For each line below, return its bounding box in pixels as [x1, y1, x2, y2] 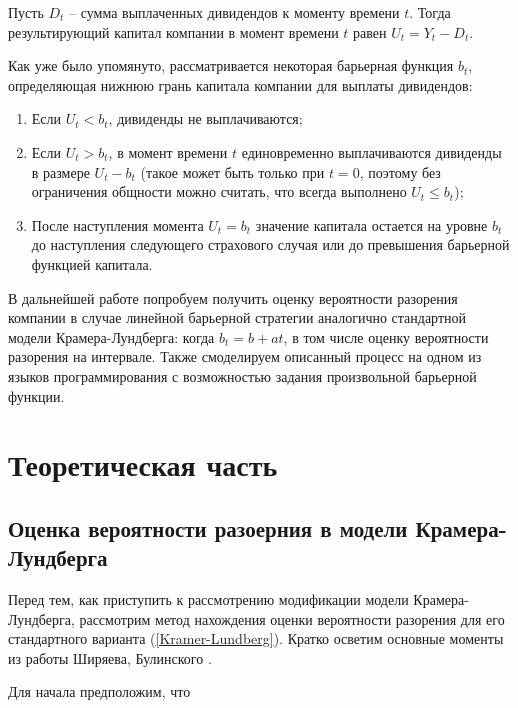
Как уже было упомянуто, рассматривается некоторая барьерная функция [8, 55, 454, 76]
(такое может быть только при [140, 161, 325, 182]
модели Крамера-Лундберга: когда [8, 326, 215, 347]
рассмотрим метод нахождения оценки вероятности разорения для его [79, 608, 505, 629]
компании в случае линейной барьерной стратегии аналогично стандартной [8, 307, 467, 328]
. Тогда [409, 2, 451, 22]
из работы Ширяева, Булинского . [8, 647, 212, 668]
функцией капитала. [31, 253, 153, 274]
